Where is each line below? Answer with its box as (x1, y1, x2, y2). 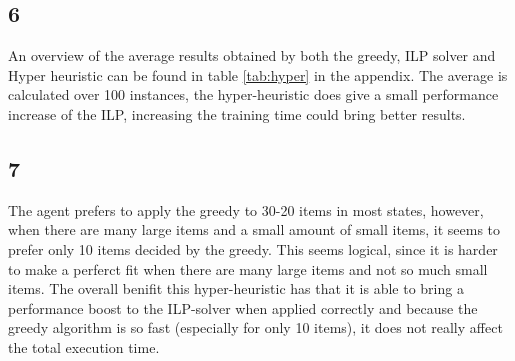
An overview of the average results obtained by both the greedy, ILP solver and (8, 45, 496, 66)
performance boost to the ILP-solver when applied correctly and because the (8, 297, 478, 318)
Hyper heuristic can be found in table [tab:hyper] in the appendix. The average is (8, 64, 508, 85)
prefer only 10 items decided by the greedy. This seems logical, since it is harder (8, 238, 498, 259)
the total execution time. (8, 336, 160, 357)
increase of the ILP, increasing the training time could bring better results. (8, 103, 466, 124)
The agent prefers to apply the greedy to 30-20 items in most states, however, (8, 199, 484, 220)
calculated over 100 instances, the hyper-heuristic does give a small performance (8, 84, 499, 105)
